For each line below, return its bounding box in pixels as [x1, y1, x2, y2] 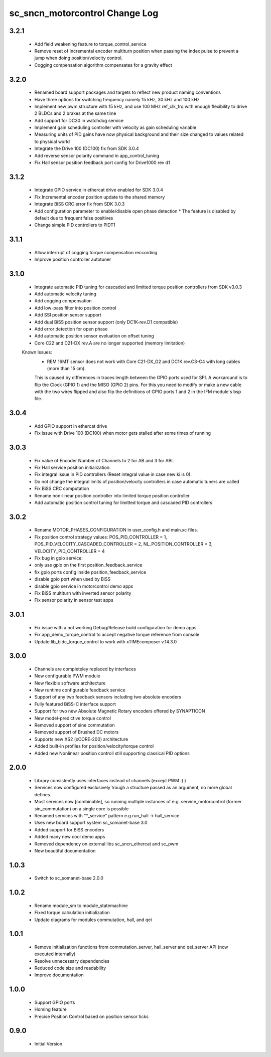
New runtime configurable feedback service [34, 687, 125, 693]
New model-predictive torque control [34, 715, 111, 721]
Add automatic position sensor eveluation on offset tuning [34, 333, 154, 339]
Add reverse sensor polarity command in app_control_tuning [34, 152, 160, 158]
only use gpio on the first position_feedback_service [34, 562, 143, 568]
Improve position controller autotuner [34, 256, 111, 263]
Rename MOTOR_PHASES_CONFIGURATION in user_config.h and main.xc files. [34, 527, 198, 533]
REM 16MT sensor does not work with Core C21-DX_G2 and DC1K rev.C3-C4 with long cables [47, 359, 240, 365]
